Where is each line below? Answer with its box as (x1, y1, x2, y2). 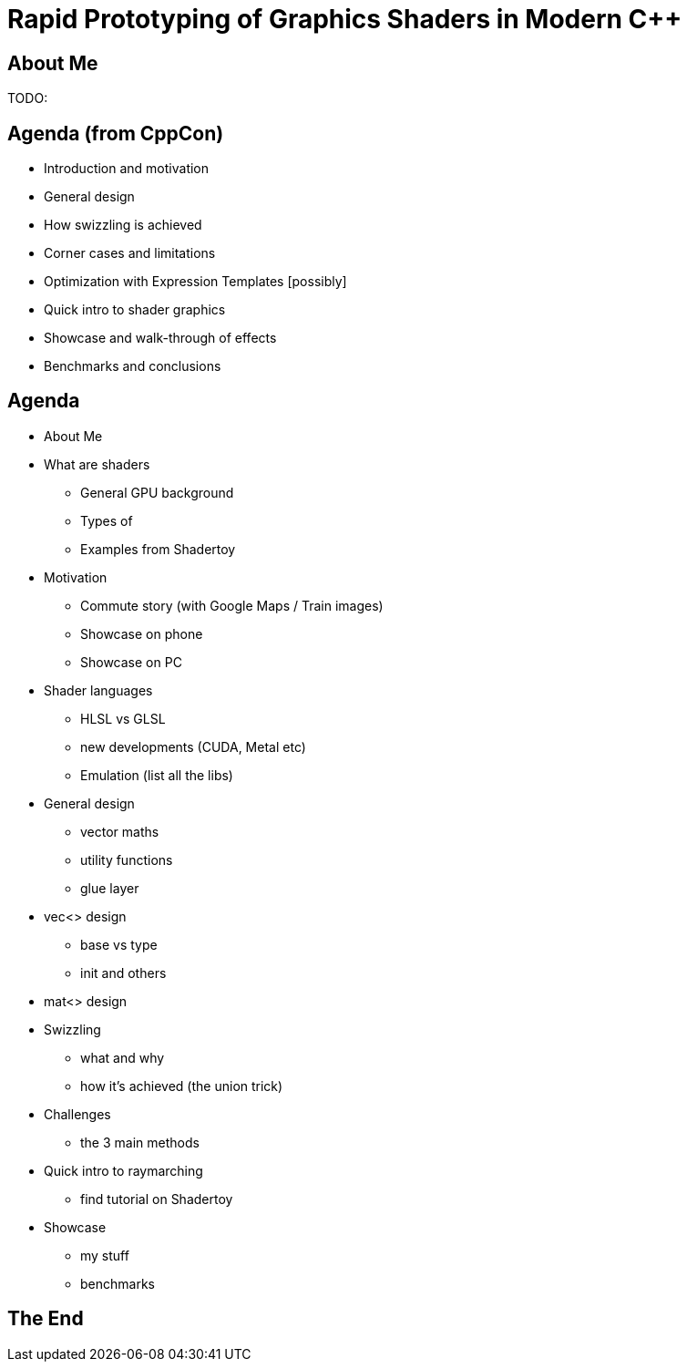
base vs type (80, 936, 158, 952)
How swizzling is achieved (44, 217, 202, 233)
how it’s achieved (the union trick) (80, 1077, 283, 1094)
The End (7, 1307, 84, 1331)
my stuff (80, 1247, 129, 1263)
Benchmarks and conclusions (44, 358, 221, 375)
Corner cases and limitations (44, 245, 216, 262)
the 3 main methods (80, 1134, 200, 1150)
